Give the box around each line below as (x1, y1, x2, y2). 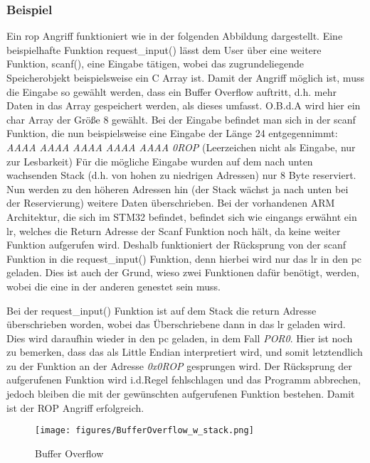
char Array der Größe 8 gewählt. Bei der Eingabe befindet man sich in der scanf (6, 111, 356, 126)
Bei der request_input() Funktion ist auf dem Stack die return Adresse (6, 303, 317, 317)
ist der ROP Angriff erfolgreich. (6, 400, 144, 415)
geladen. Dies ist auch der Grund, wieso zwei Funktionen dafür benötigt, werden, (6, 265, 359, 280)
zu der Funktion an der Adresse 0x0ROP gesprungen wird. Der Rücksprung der (6, 358, 352, 373)
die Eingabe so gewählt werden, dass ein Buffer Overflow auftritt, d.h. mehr (6, 84, 337, 99)
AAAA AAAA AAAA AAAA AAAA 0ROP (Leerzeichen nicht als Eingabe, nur (6, 139, 356, 154)
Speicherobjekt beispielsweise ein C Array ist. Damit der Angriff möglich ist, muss (6, 70, 364, 85)
